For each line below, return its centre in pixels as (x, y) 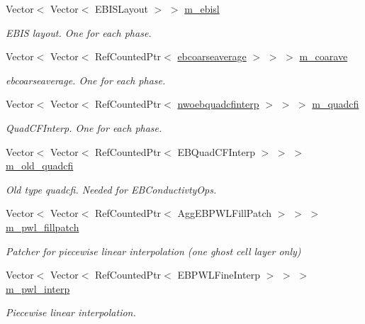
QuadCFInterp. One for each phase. (84, 127)
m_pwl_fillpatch (43, 227)
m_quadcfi (336, 104)
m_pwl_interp (38, 288)
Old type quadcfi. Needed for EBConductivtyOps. (111, 189)
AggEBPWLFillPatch (225, 213)
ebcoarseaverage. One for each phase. (86, 80)
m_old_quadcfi (40, 166)
